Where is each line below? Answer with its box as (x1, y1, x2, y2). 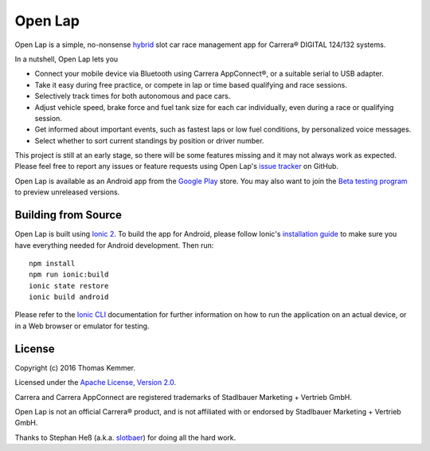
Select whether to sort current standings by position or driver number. (34, 135, 264, 145)
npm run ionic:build (29, 270, 109, 279)
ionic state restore (29, 281, 109, 290)
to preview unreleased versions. (14, 187, 120, 197)
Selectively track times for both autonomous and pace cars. (34, 92, 231, 101)
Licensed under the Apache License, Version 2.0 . (14, 378, 177, 387)
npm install (29, 259, 76, 268)
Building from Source (14, 208, 123, 222)
